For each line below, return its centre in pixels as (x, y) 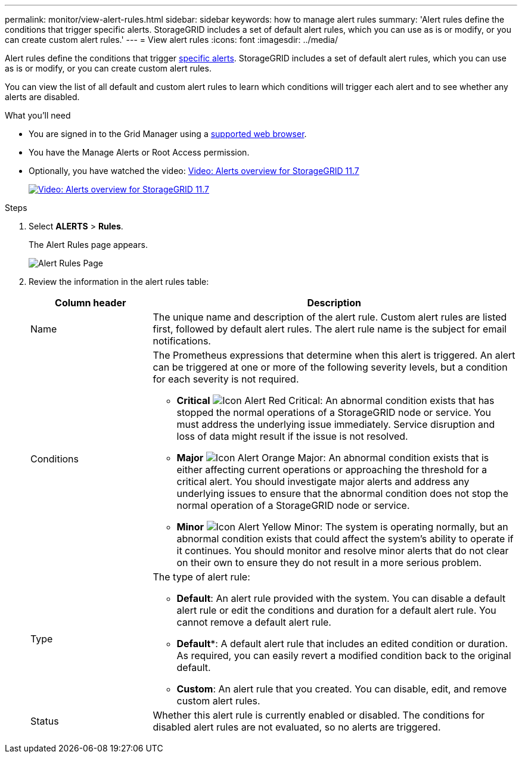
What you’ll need (38, 115)
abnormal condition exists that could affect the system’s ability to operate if (345, 539)
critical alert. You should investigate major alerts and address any (323, 481)
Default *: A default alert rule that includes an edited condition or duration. (342, 644)
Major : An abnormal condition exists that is (333, 458)
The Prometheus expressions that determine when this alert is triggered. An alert (334, 355)
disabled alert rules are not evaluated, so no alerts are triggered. (297, 727)
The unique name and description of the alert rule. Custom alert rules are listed (330, 317)
